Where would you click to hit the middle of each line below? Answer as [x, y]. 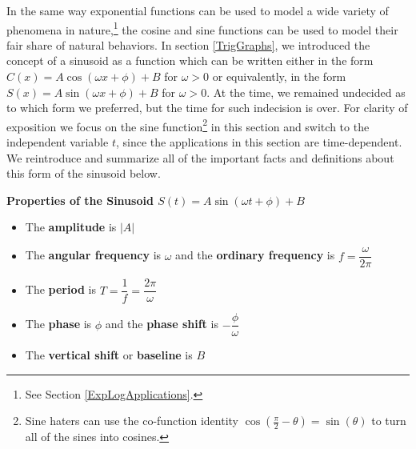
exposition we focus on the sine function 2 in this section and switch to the [188, 125]
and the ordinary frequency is [255, 255]
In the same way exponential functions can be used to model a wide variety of [198, 10]
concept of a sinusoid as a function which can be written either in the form [190, 60]
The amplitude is [71, 227]
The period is [60, 289]
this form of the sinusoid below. [84, 173]
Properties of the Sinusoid [80, 200]
